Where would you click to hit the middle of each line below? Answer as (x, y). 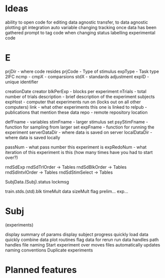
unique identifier (22, 82)
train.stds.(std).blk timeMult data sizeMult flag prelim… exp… (67, 191)
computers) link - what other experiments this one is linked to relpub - (76, 107)
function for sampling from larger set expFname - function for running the (80, 127)
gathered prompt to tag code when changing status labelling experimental (80, 32)
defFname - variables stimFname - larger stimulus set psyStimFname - (77, 122)
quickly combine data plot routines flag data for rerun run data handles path (82, 240)
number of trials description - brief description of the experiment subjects (80, 96)
